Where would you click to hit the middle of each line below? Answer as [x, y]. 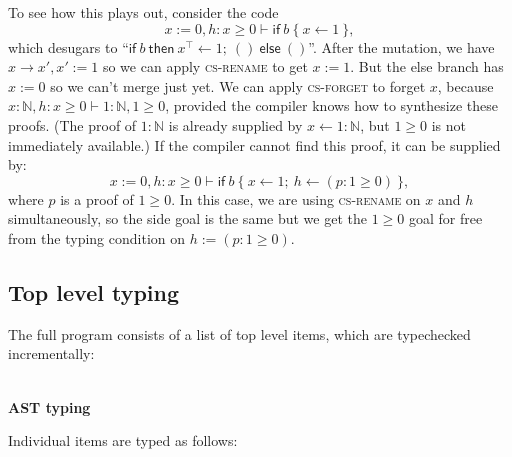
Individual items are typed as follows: [123, 440]
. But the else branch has [427, 66]
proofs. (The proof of [72, 124]
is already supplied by [235, 124]
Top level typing [94, 291]
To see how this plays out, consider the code [143, 12]
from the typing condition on [97, 237]
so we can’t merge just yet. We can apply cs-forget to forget [238, 85]
